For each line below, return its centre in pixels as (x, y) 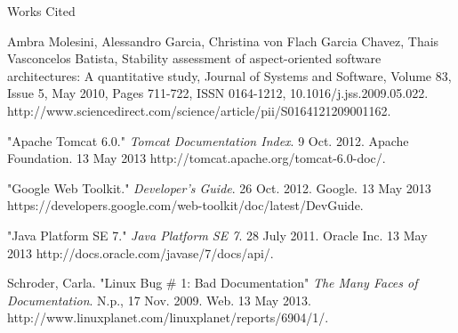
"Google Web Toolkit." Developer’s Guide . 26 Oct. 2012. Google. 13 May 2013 (219, 187)
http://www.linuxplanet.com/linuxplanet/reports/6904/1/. (168, 317)
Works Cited (41, 11)
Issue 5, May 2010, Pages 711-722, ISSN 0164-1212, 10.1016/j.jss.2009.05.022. (218, 93)
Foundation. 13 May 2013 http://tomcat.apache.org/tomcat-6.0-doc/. (197, 158)
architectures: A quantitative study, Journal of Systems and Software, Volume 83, (229, 75)
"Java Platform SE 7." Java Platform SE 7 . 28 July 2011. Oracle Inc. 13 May (217, 235)
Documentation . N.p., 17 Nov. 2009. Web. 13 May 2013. (159, 300)
